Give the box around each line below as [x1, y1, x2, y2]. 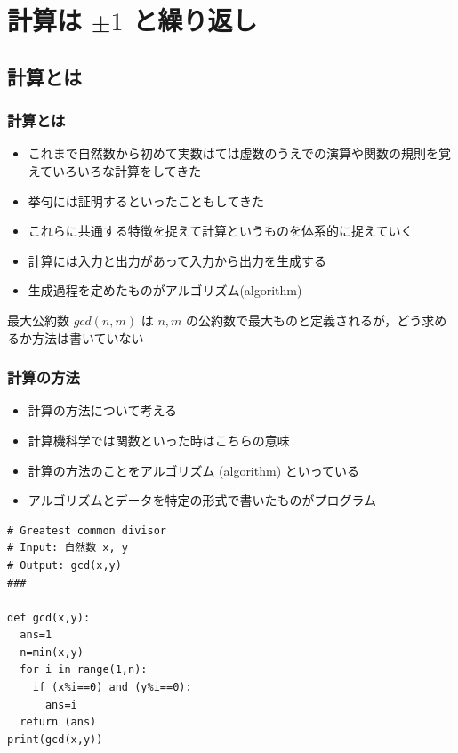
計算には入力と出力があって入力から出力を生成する [28, 251, 327, 269]
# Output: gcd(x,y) [7, 558, 122, 572]
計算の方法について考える [28, 401, 177, 420]
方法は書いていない [31, 328, 144, 347]
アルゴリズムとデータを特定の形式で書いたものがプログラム [28, 491, 376, 509]
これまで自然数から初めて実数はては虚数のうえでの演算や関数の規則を [28, 144, 439, 163]
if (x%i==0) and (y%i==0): [32, 681, 192, 694]
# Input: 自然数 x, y [7, 541, 128, 555]
